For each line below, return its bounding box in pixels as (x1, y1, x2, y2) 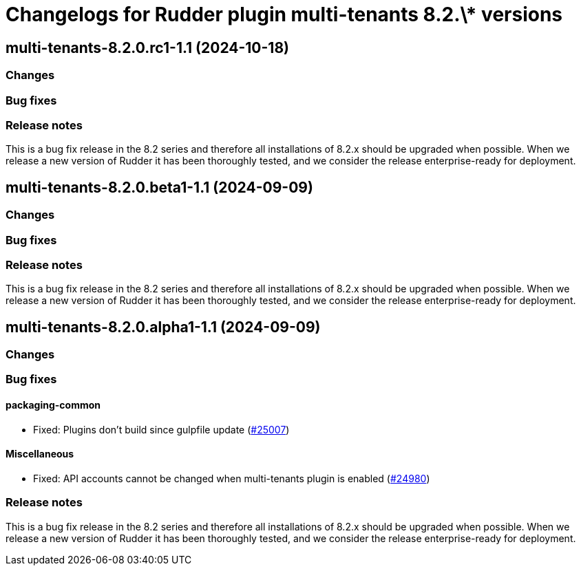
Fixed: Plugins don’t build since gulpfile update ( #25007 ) (33, 423, 290, 435)
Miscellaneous (6, 448, 74, 460)
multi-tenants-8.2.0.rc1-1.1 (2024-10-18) (6, 39, 289, 56)
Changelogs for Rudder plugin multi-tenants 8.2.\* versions (6, 3, 563, 26)
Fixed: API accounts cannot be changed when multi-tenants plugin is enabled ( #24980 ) (33, 472, 430, 484)
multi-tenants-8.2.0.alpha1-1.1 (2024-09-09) (6, 318, 321, 336)
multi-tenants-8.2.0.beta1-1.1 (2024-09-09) (6, 178, 313, 196)
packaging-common (6, 399, 101, 411)
